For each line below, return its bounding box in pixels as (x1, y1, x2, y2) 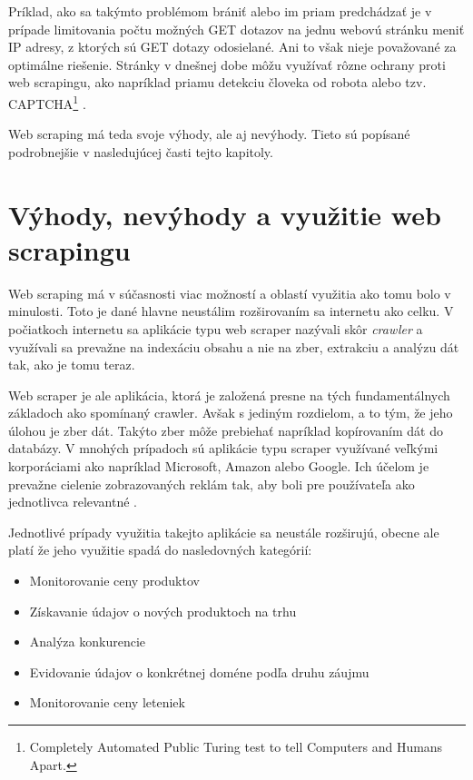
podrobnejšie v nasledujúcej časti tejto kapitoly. (8, 142, 273, 161)
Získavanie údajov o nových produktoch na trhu (29, 601, 297, 620)
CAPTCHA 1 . (8, 91, 86, 113)
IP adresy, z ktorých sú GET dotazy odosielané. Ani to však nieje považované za (8, 37, 457, 56)
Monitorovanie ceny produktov (29, 571, 200, 590)
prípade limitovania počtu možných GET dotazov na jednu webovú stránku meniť (8, 19, 465, 38)
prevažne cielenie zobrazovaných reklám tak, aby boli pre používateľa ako (8, 474, 415, 493)
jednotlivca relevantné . (8, 492, 138, 511)
